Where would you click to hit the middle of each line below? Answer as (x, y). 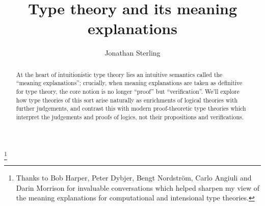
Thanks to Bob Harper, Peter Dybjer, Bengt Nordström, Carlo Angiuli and (134, 177)
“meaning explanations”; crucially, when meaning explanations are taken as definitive (129, 83)
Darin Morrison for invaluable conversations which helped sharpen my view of (138, 187)
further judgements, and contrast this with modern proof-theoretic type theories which (131, 108)
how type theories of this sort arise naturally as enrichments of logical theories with (127, 100)
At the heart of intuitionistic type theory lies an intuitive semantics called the (119, 74)
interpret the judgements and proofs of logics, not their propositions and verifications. (130, 117)
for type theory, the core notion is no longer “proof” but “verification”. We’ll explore (128, 92)
